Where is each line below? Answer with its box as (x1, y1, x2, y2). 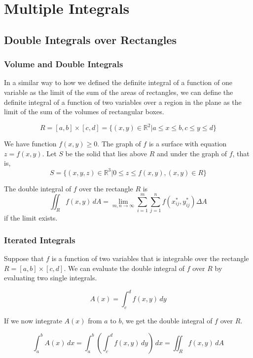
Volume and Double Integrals (4, 58, 123, 70)
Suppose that (4, 253, 44, 264)
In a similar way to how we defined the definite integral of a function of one (4, 77, 232, 88)
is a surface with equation (148, 138, 227, 149)
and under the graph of (156, 148, 227, 158)
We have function (4, 138, 57, 149)
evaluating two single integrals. (4, 272, 97, 283)
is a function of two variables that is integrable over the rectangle (51, 253, 249, 264)
